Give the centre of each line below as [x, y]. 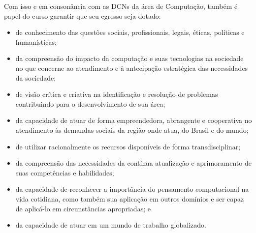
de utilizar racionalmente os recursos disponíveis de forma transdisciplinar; [128, 146]
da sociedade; [36, 77]
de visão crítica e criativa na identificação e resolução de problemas [117, 94]
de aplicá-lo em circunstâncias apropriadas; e [83, 208]
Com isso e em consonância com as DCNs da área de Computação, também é [121, 6]
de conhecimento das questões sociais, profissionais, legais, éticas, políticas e [130, 32]
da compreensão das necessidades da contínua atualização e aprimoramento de [133, 163]
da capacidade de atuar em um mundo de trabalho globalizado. [111, 225]
